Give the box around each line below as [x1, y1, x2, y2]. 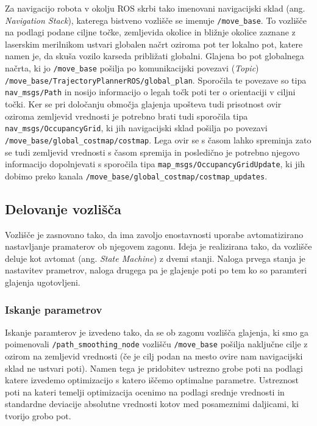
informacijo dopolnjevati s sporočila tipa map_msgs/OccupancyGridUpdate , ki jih [5, 157, 305, 170]
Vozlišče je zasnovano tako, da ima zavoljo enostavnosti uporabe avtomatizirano [5, 228, 304, 240]
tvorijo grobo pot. [5, 410, 71, 422]
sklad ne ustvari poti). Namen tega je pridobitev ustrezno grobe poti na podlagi [5, 361, 303, 374]
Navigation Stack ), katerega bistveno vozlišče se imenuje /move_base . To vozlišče [5, 13, 307, 26]
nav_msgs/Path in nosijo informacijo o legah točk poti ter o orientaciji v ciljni [5, 85, 296, 98]
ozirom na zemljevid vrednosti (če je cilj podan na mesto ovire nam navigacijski [5, 350, 303, 363]
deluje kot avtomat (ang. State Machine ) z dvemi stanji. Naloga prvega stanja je [5, 251, 305, 264]
